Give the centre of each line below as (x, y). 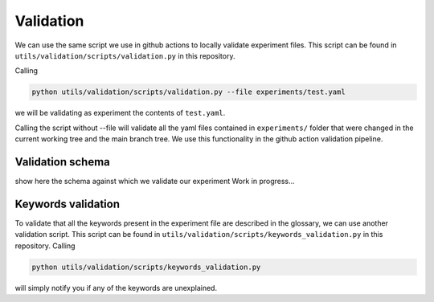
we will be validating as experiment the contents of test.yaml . (120, 113)
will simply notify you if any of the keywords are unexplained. (116, 288)
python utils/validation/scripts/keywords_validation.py (146, 267)
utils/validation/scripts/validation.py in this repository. (125, 55)
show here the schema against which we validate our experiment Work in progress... (155, 181)
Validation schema (62, 162)
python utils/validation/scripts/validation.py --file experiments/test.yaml (188, 92)
